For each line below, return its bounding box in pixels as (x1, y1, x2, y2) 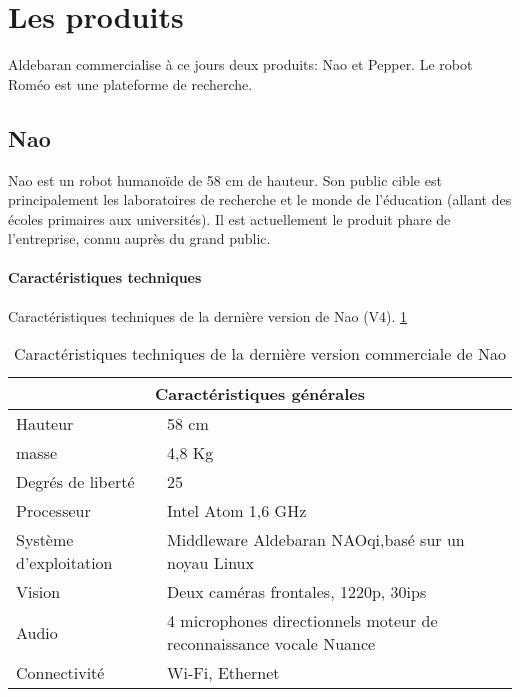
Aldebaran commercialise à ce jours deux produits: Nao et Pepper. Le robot (8, 54, 473, 75)
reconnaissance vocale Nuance (167, 632, 376, 656)
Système (16, 528, 74, 552)
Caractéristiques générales (154, 382, 366, 406)
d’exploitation (16, 551, 113, 575)
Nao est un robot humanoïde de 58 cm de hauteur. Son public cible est (8, 169, 442, 190)
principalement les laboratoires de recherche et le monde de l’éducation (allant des (8, 189, 512, 210)
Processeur (16, 499, 91, 523)
